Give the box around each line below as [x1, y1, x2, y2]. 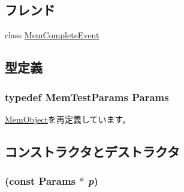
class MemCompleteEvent [5, 29, 99, 41]
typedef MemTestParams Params [5, 89, 169, 104]
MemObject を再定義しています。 [5, 112, 131, 125]
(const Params [5, 173, 76, 188]
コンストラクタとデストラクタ [5, 142, 180, 160]
